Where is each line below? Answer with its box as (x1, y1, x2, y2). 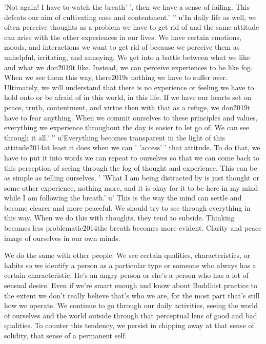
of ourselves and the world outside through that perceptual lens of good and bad (4, 310, 257, 320)
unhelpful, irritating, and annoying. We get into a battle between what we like (4, 51, 250, 62)
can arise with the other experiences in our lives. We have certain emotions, (4, 31, 241, 42)
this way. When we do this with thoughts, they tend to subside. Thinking (4, 212, 235, 223)
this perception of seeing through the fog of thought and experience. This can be (4, 162, 257, 173)
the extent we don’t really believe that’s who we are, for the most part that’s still (4, 290, 260, 300)
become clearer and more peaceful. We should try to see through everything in (4, 202, 251, 213)
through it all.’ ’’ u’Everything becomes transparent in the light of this (4, 132, 225, 143)
